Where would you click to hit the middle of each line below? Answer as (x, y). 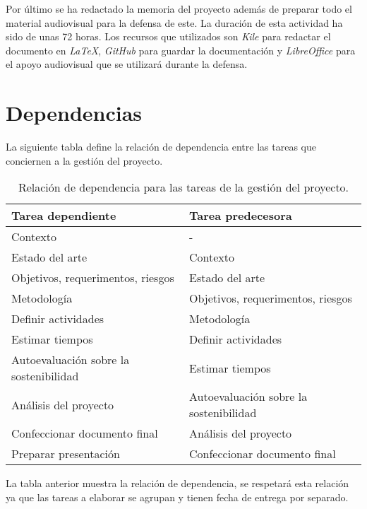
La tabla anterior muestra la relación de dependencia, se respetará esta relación (178, 483)
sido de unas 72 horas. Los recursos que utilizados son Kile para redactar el (168, 36)
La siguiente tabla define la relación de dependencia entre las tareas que (161, 147)
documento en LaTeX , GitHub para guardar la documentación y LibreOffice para (181, 50)
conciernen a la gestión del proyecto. (84, 160)
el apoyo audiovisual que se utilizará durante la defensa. (127, 64)
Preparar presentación (66, 454)
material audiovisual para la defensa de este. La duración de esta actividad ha (174, 22)
